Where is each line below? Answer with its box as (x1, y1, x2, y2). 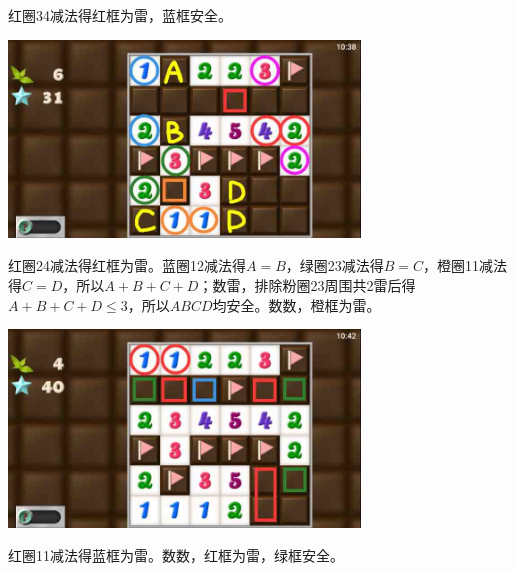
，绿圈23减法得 (285, 255, 384, 276)
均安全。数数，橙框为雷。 (212, 294, 381, 315)
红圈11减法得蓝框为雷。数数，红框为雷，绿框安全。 (8, 545, 344, 566)
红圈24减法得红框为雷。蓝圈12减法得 (8, 255, 246, 276)
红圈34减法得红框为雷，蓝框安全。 (8, 5, 232, 25)
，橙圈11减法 (423, 255, 508, 276)
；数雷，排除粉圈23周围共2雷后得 (198, 275, 416, 296)
